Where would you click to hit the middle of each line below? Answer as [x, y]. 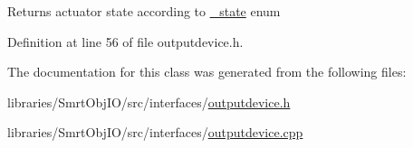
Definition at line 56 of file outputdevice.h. [125, 41]
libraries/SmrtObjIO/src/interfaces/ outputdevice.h [149, 102]
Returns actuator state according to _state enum [144, 11]
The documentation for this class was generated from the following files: [207, 72]
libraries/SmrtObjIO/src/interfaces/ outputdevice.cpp [155, 132]
